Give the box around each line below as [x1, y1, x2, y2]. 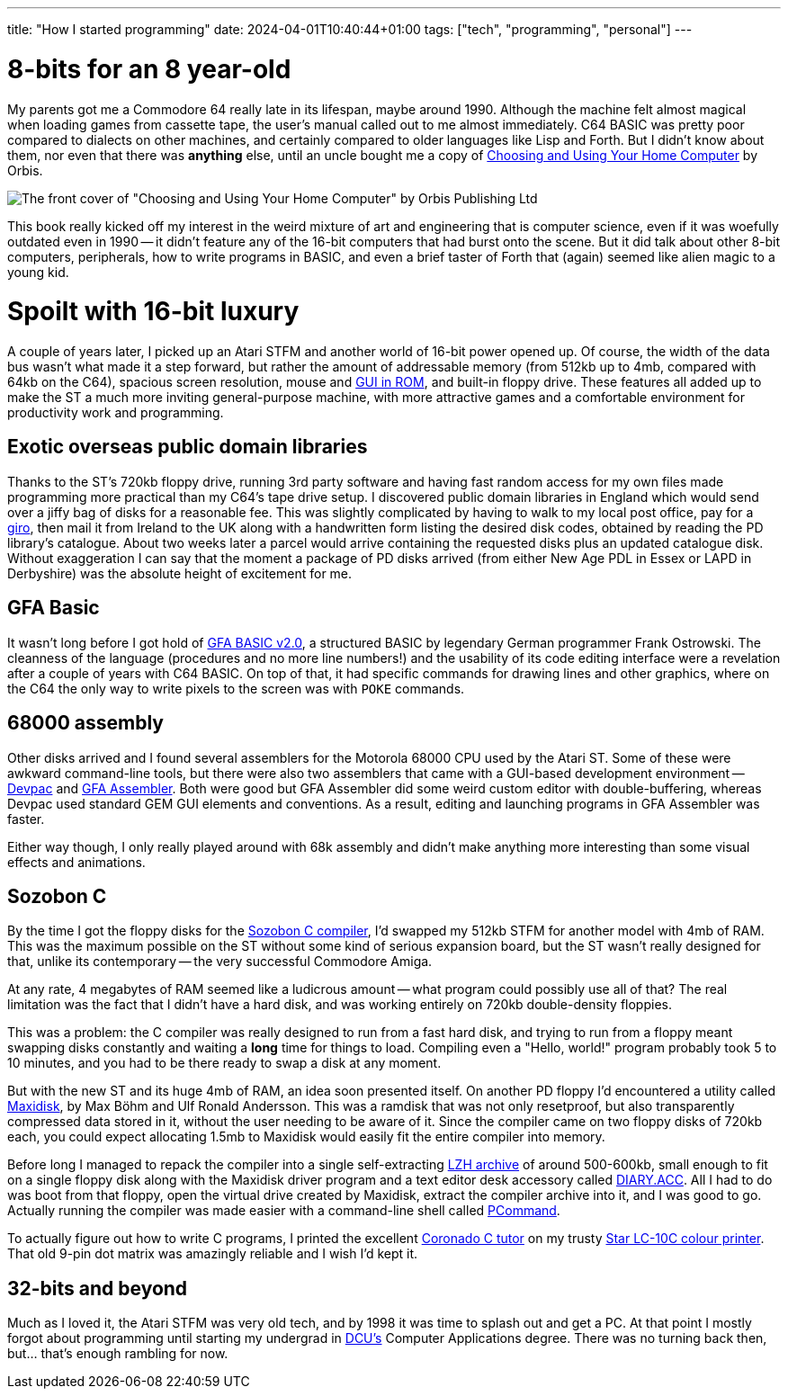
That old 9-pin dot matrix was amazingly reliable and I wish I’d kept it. [7, 1246, 418, 1262]
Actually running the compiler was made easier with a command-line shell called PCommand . [7, 1203, 560, 1219]
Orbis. [7, 162, 43, 178]
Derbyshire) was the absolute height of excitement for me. [7, 565, 353, 581]
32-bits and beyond [7, 1276, 188, 1300]
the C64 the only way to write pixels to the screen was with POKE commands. [7, 680, 465, 696]
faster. [7, 810, 45, 827]
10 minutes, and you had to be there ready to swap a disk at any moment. [7, 1055, 442, 1071]
